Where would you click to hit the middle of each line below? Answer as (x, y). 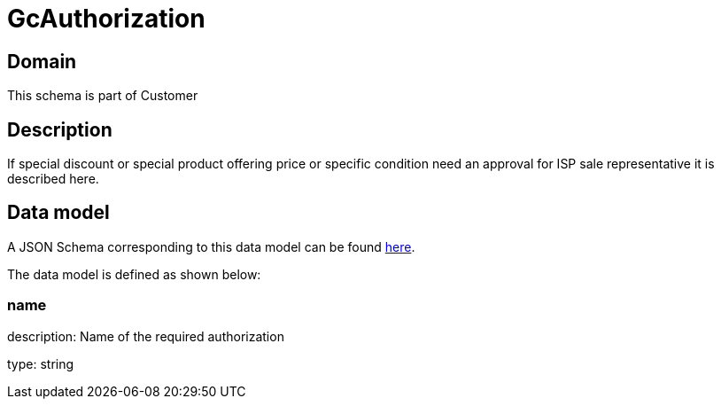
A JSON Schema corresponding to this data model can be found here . (211, 246)
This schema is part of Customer (103, 96)
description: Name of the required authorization (146, 336)
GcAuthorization (106, 19)
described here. (53, 179)
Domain (42, 61)
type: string (41, 363)
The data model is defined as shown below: (134, 274)
